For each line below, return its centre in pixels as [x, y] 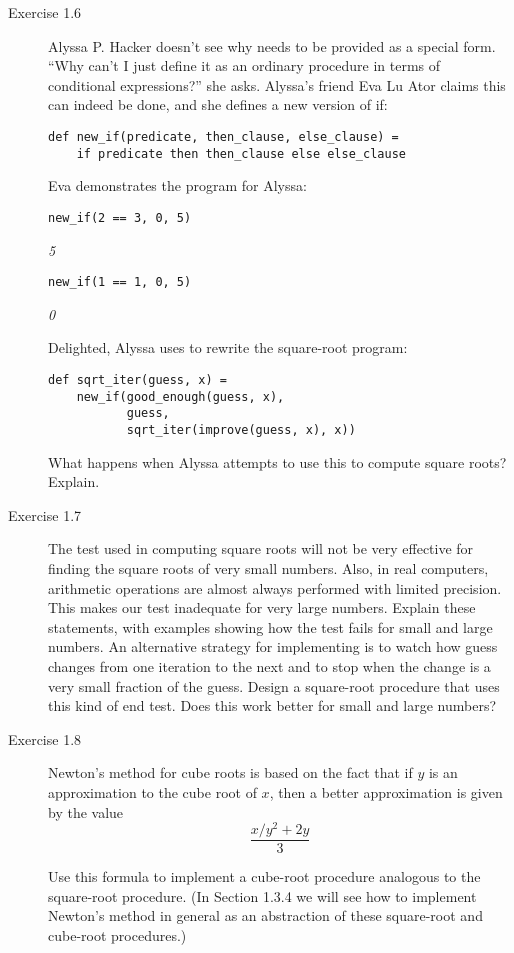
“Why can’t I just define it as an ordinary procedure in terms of [244, 65]
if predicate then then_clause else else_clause [241, 153]
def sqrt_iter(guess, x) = [137, 379]
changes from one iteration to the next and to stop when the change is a [269, 665]
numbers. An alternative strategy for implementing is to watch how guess [273, 646]
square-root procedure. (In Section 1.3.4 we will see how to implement [262, 895]
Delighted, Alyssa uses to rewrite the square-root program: [228, 347]
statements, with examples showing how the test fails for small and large [270, 626]
